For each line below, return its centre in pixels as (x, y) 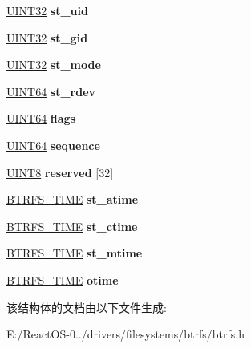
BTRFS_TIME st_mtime (75, 253)
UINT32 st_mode (54, 65)
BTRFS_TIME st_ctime (72, 226)
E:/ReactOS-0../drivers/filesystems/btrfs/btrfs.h (125, 334)
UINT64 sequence (53, 145)
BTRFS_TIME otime (63, 279)
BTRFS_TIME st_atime (73, 199)
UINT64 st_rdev (51, 91)
